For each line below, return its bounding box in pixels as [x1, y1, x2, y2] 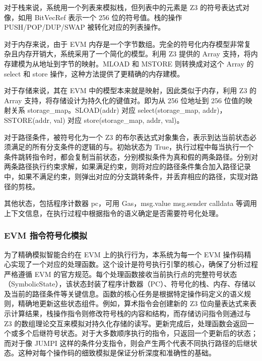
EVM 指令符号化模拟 [4, 229, 88, 242]
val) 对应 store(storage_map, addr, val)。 [53, 114, 184, 125]
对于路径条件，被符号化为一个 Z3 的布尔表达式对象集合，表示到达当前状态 [4, 131, 249, 142]
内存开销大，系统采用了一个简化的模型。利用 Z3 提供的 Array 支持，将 [18, 48, 251, 59]
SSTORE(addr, [4, 114, 51, 125]
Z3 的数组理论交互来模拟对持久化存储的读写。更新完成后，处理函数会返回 [4, 318, 247, 328]
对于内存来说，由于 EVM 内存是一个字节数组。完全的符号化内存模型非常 [4, 38, 244, 49]
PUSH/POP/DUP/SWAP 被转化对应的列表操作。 [4, 22, 165, 32]
